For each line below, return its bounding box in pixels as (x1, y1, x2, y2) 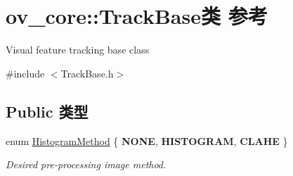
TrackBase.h (60, 65, 114, 80)
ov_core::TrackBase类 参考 (6, 1, 268, 30)
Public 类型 (6, 100, 89, 122)
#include (6, 65, 45, 80)
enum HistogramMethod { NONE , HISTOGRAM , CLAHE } (6, 133, 288, 148)
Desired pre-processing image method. (6, 157, 167, 172)
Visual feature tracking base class (6, 42, 150, 57)
